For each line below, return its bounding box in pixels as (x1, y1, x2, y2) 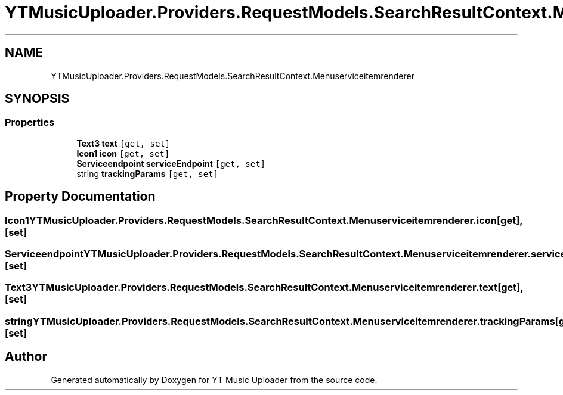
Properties (5, 116, 55, 129)
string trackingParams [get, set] (76, 168, 218, 179)
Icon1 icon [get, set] (76, 148, 170, 158)
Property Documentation (5, 189, 156, 204)
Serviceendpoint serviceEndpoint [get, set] (76, 158, 266, 169)
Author (5, 349, 47, 365)
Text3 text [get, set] (76, 138, 171, 148)
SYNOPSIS (5, 91, 70, 107)
